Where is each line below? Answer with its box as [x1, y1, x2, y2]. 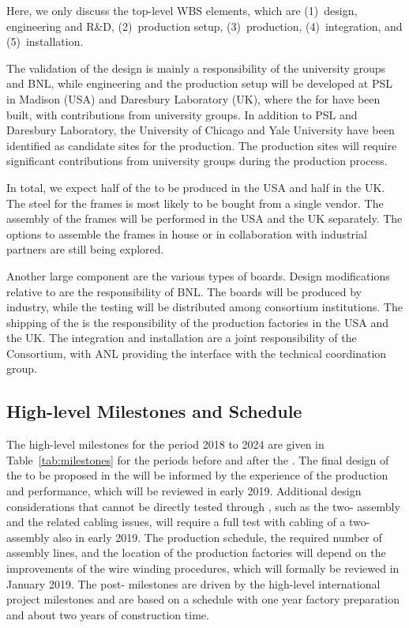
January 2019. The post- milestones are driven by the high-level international [6, 575, 381, 592]
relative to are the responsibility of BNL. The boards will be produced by [6, 283, 362, 299]
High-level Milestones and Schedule [6, 399, 302, 423]
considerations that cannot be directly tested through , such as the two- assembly [6, 498, 400, 514]
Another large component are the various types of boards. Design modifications [6, 267, 390, 284]
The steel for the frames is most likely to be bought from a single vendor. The [6, 194, 384, 211]
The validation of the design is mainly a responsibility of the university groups [6, 59, 386, 76]
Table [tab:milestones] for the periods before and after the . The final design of [6, 451, 389, 468]
